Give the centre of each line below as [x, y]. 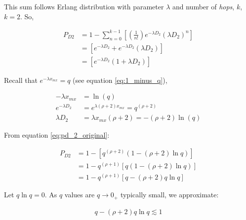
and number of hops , [203, 6]
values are [80, 195]
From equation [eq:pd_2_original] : [57, 135]
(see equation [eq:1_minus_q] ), [120, 80]
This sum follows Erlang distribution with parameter [84, 6]
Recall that [21, 80]
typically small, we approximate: [169, 195]
